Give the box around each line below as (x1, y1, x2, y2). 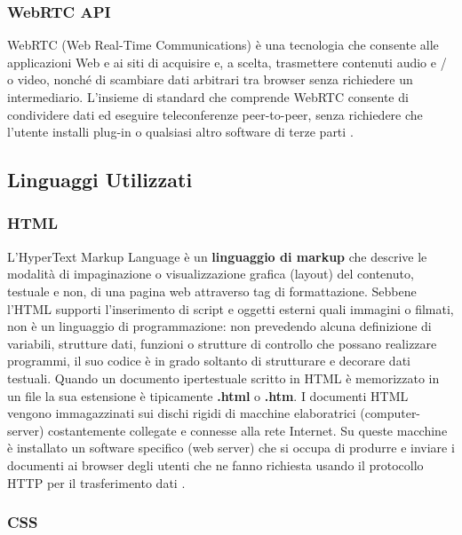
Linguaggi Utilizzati (7, 166, 193, 193)
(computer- (360, 404, 421, 422)
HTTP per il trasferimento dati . (7, 473, 186, 492)
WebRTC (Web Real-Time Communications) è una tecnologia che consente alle (7, 35, 439, 54)
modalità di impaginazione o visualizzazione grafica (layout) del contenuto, (7, 264, 414, 283)
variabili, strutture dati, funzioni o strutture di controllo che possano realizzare (7, 334, 437, 352)
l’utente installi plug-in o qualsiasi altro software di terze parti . (7, 122, 354, 141)
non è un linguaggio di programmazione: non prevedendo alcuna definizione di (7, 317, 432, 335)
